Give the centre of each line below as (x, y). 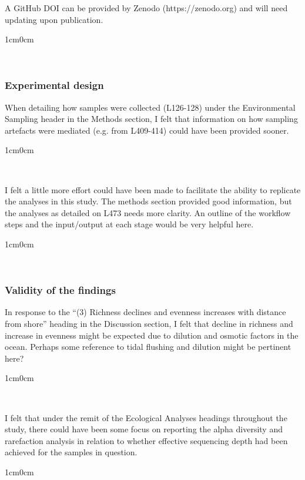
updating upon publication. (54, 19)
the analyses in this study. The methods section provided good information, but (148, 201)
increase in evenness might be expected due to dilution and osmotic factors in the (152, 335)
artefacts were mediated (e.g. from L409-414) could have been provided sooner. (147, 130)
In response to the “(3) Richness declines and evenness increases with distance (145, 312)
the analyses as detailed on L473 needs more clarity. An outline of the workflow (148, 212)
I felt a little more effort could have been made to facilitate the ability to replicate (153, 189)
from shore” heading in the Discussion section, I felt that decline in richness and (149, 323)
